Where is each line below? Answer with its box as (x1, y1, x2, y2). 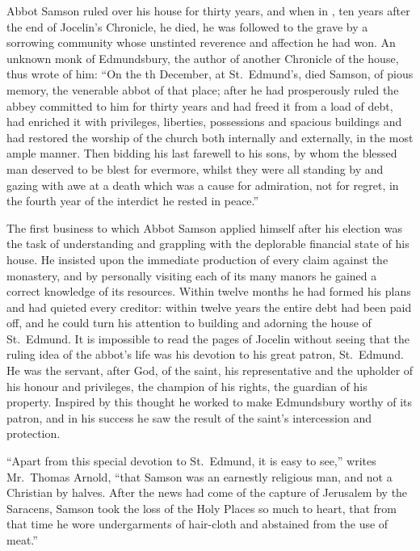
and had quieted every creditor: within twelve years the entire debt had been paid (6, 298, 412, 315)
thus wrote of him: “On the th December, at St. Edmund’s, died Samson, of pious (6, 65, 414, 82)
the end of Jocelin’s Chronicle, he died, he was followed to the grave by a (6, 18, 368, 35)
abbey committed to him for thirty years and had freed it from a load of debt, (6, 97, 393, 114)
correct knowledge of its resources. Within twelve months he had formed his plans (6, 283, 411, 300)
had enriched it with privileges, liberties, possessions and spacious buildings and (6, 113, 402, 130)
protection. (6, 425, 61, 442)
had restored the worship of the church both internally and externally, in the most (6, 128, 414, 145)
